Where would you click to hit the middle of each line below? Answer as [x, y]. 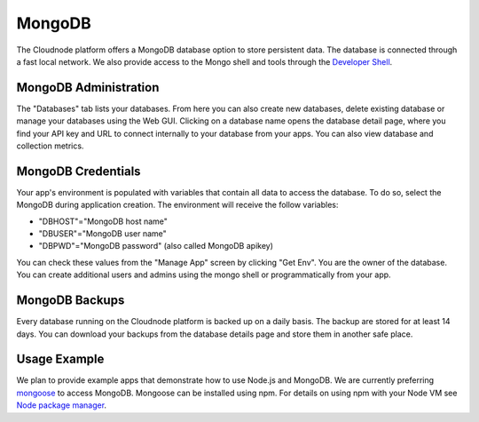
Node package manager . [61, 405]
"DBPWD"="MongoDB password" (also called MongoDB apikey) [156, 246]
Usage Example [60, 359]
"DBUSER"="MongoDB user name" [103, 234]
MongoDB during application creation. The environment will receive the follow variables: [177, 205]
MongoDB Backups [71, 301]
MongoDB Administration [88, 88]
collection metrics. [50, 146]
